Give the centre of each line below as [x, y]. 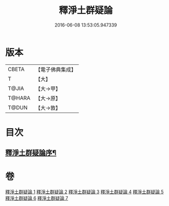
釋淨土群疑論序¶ [31, 153]
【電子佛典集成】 [56, 70]
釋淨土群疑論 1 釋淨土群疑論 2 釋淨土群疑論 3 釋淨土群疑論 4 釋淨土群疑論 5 [84, 192]
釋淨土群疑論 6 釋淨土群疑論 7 [37, 198]
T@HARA [19, 98]
